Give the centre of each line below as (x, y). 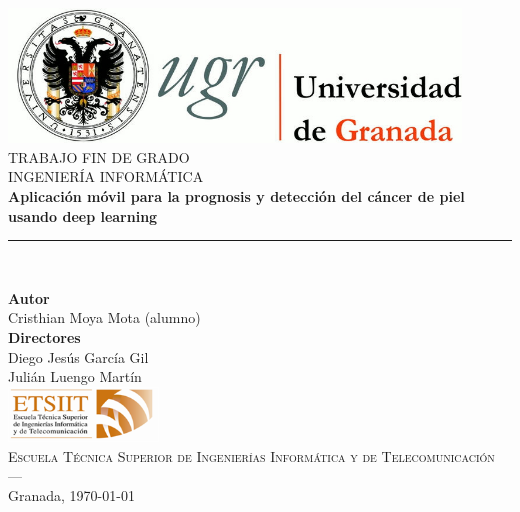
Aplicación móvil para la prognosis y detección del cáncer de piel (236, 195)
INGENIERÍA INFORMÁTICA (106, 176)
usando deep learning (83, 215)
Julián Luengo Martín (75, 376)
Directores (44, 336)
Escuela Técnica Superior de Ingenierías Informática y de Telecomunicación (251, 455)
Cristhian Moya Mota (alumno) (104, 317)
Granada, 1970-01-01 (71, 494)
